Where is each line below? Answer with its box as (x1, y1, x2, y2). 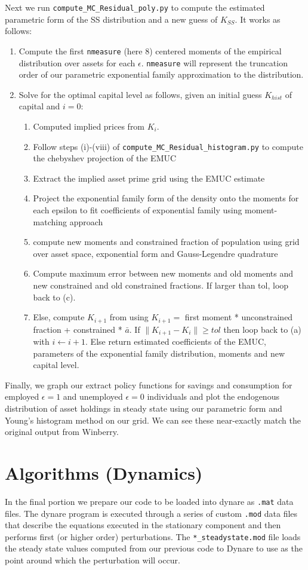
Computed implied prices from (33, 119, 145, 132)
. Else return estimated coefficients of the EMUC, (85, 335, 266, 348)
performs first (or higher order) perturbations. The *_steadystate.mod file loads (5, 530, 301, 543)
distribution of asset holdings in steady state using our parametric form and (5, 402, 282, 414)
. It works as (235, 13, 281, 25)
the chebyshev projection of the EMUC (33, 152, 177, 164)
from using (109, 311, 149, 323)
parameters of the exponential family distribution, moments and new (33, 347, 285, 359)
